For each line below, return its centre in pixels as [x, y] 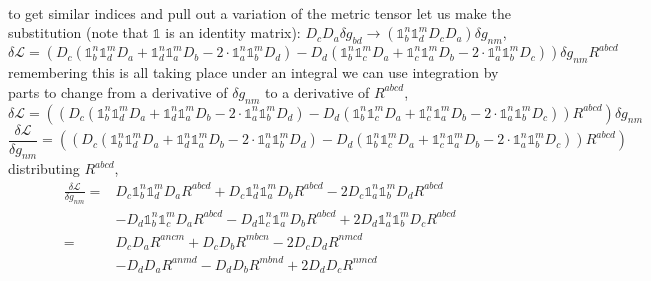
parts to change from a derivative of [118, 91]
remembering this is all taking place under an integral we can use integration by [253, 72]
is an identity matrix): [233, 32]
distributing [44, 168]
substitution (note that [78, 32]
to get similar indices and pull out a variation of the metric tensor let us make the [259, 12]
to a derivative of [317, 91]
